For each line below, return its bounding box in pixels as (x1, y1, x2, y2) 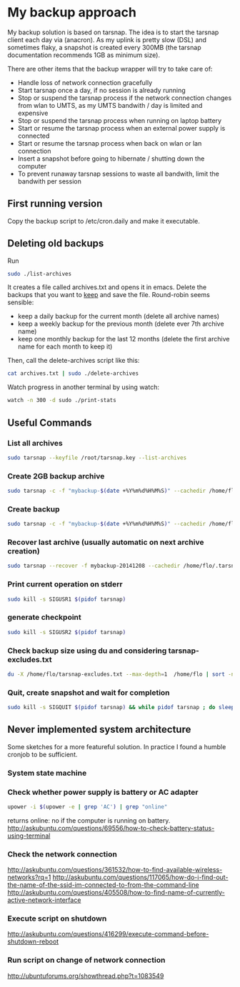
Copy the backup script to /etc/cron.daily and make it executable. (7, 216, 200, 225)
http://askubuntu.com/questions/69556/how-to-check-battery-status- (7, 823, 215, 832)
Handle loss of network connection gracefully (17, 78, 153, 86)
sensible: (7, 298, 34, 307)
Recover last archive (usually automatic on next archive (7, 537, 204, 547)
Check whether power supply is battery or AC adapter (7, 787, 199, 797)
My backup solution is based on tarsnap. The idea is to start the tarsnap (7, 28, 219, 36)
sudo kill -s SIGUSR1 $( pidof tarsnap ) (7, 596, 126, 603)
